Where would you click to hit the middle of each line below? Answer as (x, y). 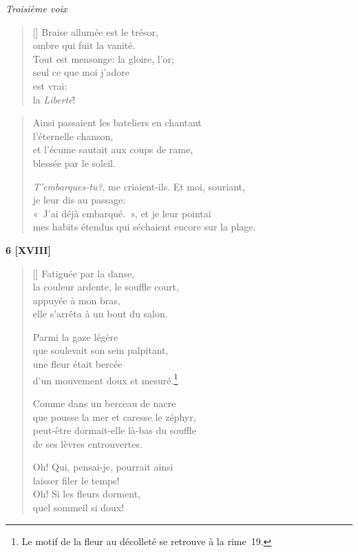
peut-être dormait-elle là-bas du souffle (114, 430)
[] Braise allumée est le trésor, (95, 31)
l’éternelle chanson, (73, 136)
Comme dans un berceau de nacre (104, 403)
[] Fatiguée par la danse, (84, 273)
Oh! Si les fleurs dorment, (86, 494)
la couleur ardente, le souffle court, (106, 287)
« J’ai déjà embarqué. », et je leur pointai (122, 213)
